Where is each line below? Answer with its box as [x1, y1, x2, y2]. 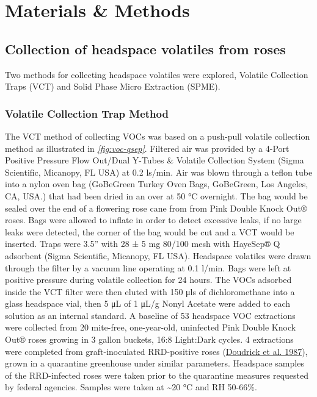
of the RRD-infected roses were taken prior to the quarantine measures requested [5, 368, 309, 381]
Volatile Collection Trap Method [5, 106, 169, 121]
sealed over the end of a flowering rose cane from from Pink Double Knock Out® [5, 201, 307, 214]
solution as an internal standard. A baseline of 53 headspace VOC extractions [5, 309, 296, 321]
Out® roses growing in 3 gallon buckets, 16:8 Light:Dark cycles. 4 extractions [5, 333, 294, 346]
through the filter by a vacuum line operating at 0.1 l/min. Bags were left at [5, 261, 291, 274]
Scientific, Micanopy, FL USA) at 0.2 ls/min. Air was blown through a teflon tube [5, 165, 313, 178]
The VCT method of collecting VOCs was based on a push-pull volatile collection [5, 129, 310, 142]
